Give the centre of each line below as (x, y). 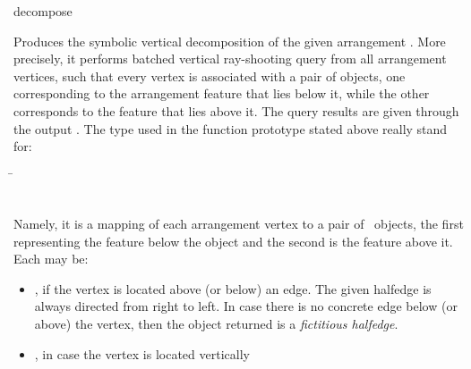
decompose (43, 11)
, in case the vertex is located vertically (142, 353)
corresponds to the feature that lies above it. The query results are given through (236, 110)
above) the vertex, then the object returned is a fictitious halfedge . (216, 323)
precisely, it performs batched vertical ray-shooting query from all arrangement (230, 59)
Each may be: (51, 259)
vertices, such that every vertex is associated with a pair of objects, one (210, 75)
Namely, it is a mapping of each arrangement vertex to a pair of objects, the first (239, 223)
